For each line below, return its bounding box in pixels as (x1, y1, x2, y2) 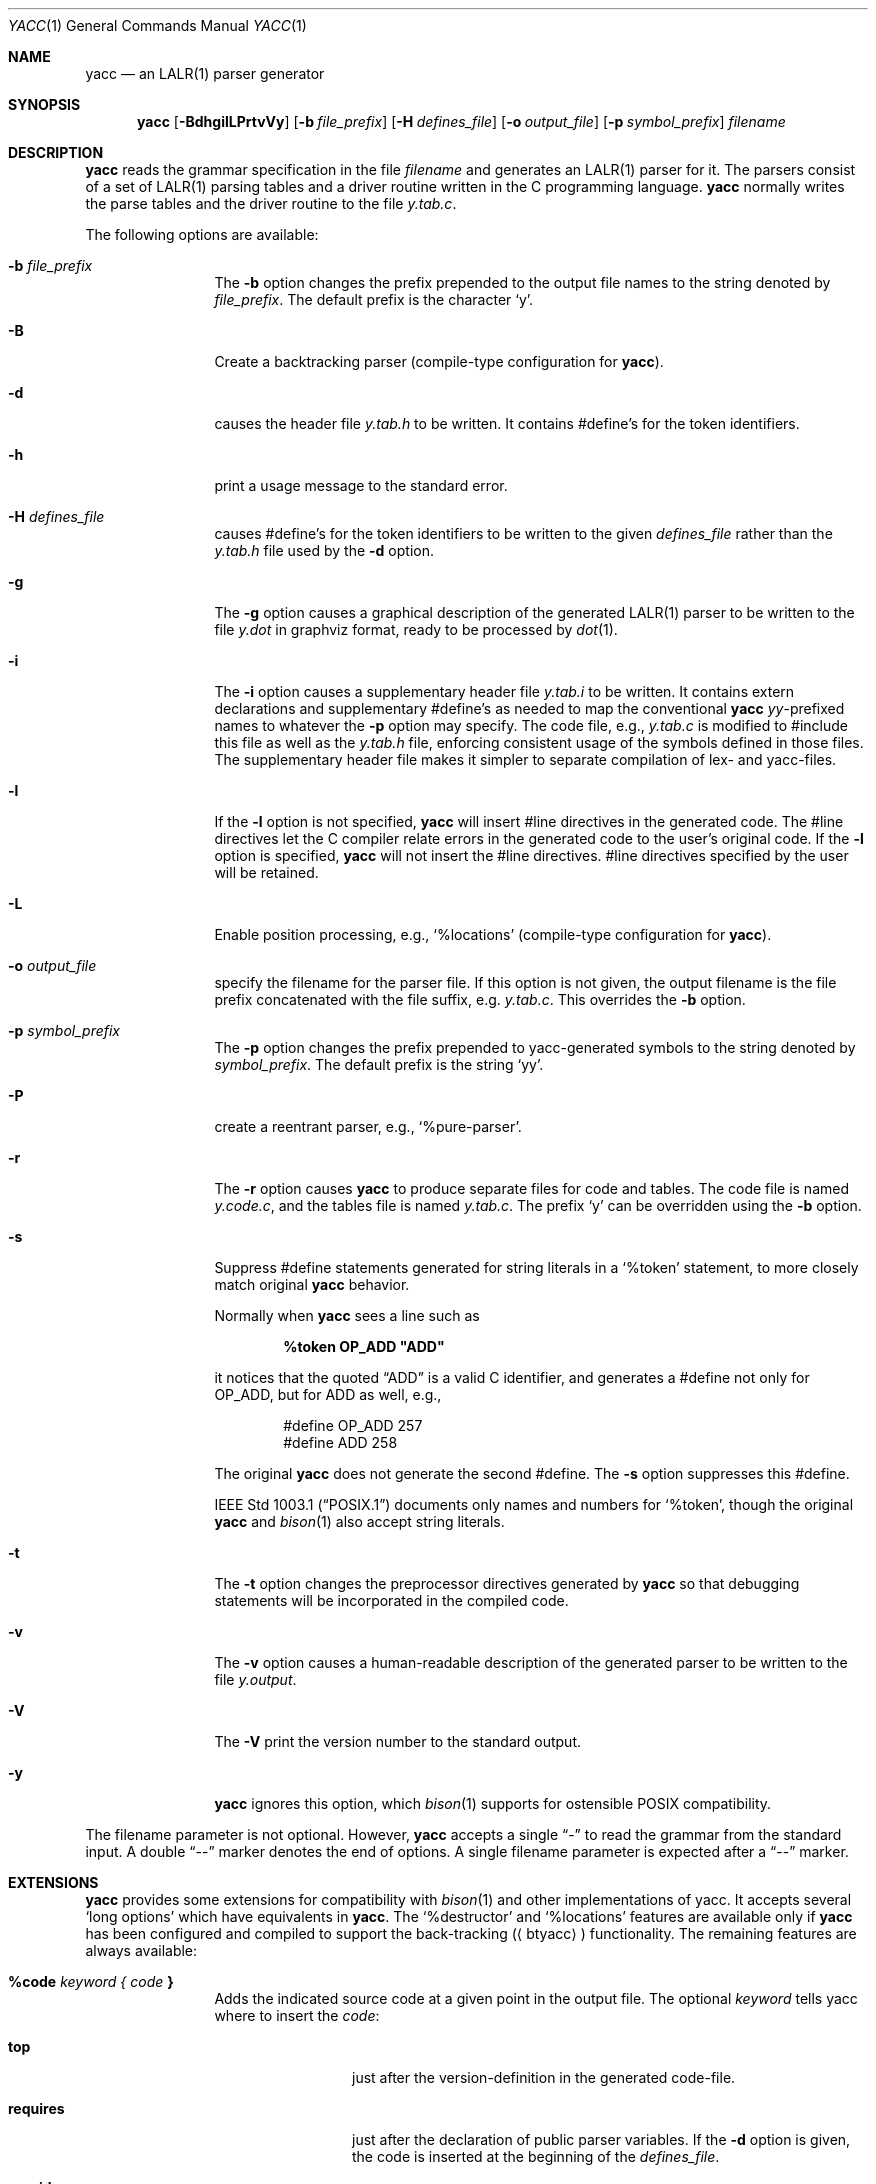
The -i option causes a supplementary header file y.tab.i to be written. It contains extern (214, 683, 795, 700)
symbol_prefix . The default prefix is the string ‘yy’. (214, 1056, 544, 1073)
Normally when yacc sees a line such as (214, 1307, 480, 1324)
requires (8, 2100, 65, 2117)
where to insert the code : (214, 2007, 380, 2024)
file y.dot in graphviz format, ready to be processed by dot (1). (214, 621, 618, 638)
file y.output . (214, 1671, 297, 1688)
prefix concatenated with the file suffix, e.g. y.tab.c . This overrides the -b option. (214, 991, 746, 1008)
